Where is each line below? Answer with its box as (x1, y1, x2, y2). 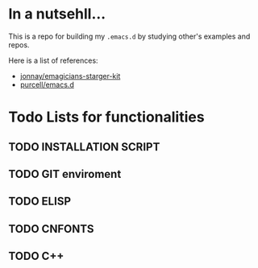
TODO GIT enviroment (8, 167, 122, 181)
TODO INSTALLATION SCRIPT (8, 140, 160, 154)
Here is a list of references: (8, 56, 98, 65)
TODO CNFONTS (8, 222, 94, 236)
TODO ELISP (8, 195, 71, 208)
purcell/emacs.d (19, 80, 74, 89)
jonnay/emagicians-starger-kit (19, 71, 121, 80)
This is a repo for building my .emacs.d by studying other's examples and (8, 31, 251, 41)
